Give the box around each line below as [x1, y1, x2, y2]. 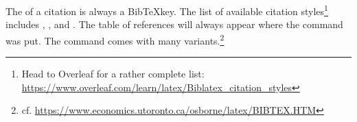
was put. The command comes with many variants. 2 [5, 31, 224, 47]
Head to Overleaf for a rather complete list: [21, 66, 205, 81]
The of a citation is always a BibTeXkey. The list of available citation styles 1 [5, 2, 328, 18]
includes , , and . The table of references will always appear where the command [5, 17, 343, 32]
